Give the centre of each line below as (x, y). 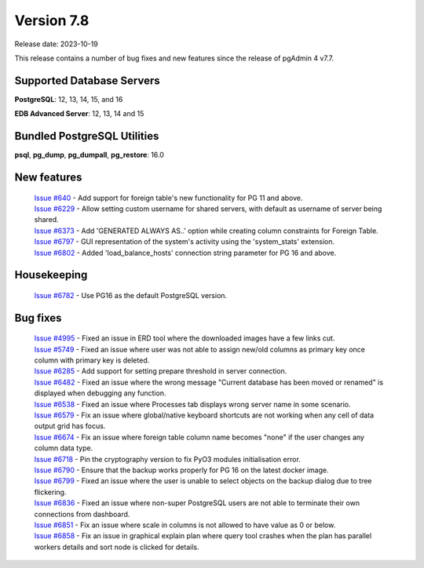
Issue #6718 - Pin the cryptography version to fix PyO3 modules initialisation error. (168, 459)
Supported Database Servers (87, 80)
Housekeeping (51, 275)
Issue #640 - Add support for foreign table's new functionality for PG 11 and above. (168, 198)
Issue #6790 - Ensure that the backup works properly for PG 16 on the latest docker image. (181, 470)
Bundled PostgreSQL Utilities (87, 136)
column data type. (64, 448)
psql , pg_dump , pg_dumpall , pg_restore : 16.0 (90, 155)
